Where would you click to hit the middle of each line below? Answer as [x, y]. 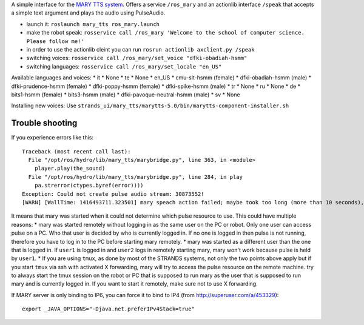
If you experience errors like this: [52, 138]
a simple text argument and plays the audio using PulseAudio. [88, 13]
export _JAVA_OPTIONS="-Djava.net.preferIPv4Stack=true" [109, 309]
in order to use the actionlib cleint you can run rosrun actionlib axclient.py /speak [140, 49]
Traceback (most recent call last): [76, 151]
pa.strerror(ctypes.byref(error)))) [89, 186]
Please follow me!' [55, 41]
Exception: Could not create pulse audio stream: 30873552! [113, 194]
